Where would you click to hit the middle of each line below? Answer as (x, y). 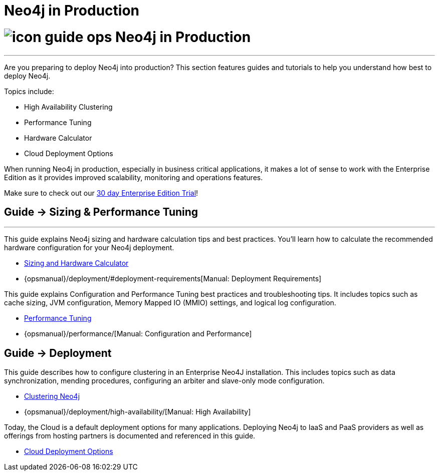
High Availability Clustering (68, 107)
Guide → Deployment (58, 353)
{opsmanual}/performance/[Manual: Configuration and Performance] (138, 334)
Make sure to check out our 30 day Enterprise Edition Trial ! (101, 193)
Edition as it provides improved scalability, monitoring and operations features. (134, 177)
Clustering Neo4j (52, 396)
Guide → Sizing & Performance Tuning (101, 212)
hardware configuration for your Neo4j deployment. (89, 248)
